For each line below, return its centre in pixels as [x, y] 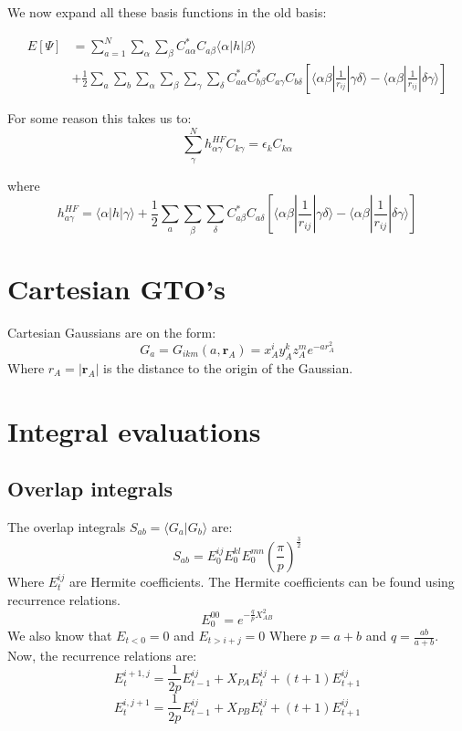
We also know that [60, 635]
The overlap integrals [67, 526]
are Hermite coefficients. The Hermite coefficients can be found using [262, 581]
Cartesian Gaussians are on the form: [112, 332]
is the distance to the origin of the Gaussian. [228, 367]
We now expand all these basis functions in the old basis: [167, 12]
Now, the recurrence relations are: [102, 655]
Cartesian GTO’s [116, 288]
